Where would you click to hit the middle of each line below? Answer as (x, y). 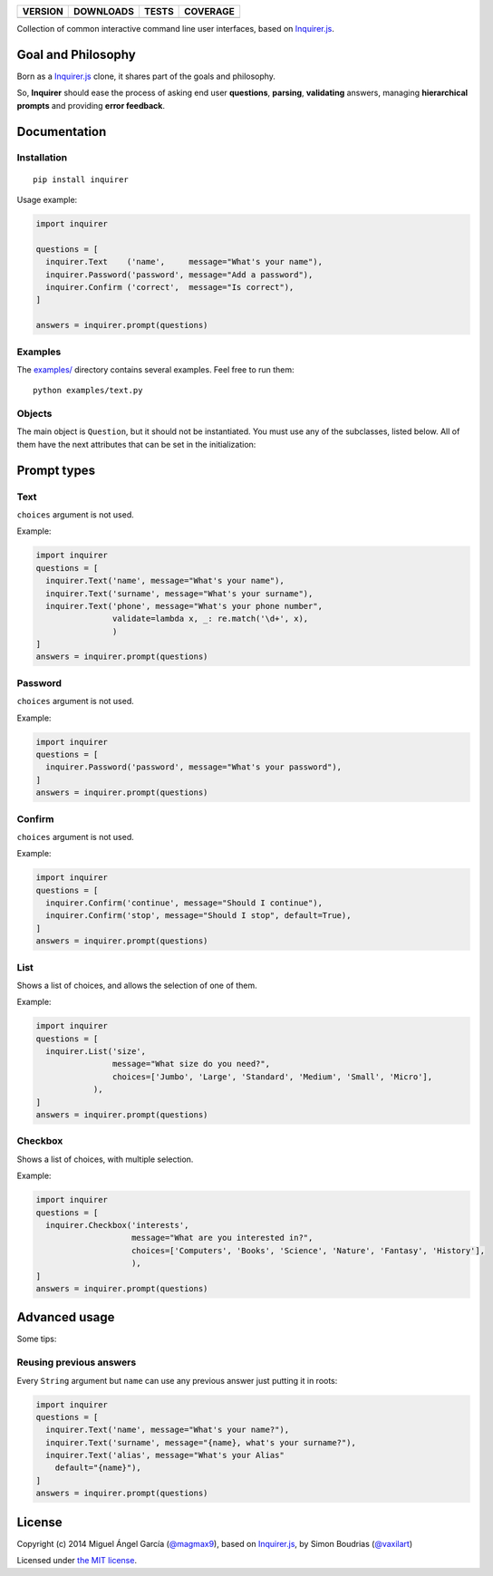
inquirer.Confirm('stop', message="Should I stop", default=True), (198, 916)
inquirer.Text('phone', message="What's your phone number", (184, 606)
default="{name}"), (98, 1468)
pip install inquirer (81, 179)
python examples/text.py (88, 391)
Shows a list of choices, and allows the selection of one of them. (137, 985)
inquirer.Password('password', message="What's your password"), (194, 767)
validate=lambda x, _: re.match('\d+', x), (210, 619)
